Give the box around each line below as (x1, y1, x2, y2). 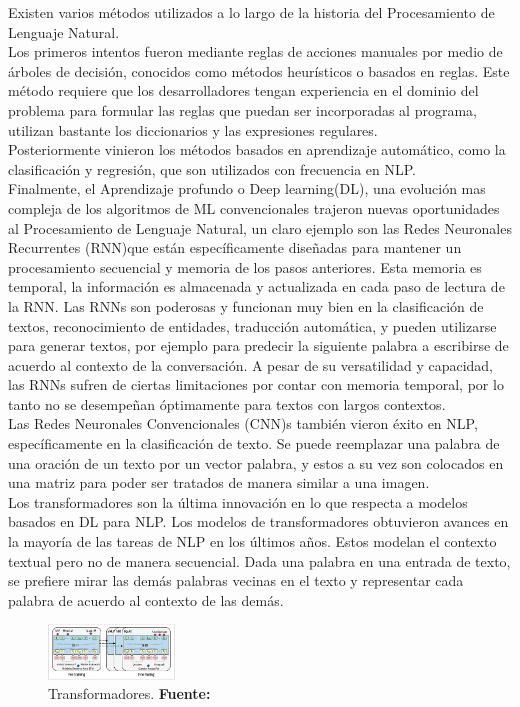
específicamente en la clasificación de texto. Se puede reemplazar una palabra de (8, 433, 500, 454)
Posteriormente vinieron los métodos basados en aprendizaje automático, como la (8, 139, 506, 160)
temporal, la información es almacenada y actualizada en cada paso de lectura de (8, 276, 505, 297)
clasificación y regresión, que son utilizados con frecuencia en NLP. (8, 158, 416, 179)
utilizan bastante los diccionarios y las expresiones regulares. (8, 119, 378, 140)
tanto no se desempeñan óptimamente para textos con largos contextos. (8, 393, 446, 414)
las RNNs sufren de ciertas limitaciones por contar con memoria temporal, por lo (8, 374, 504, 395)
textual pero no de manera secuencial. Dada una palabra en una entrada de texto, (8, 550, 511, 571)
